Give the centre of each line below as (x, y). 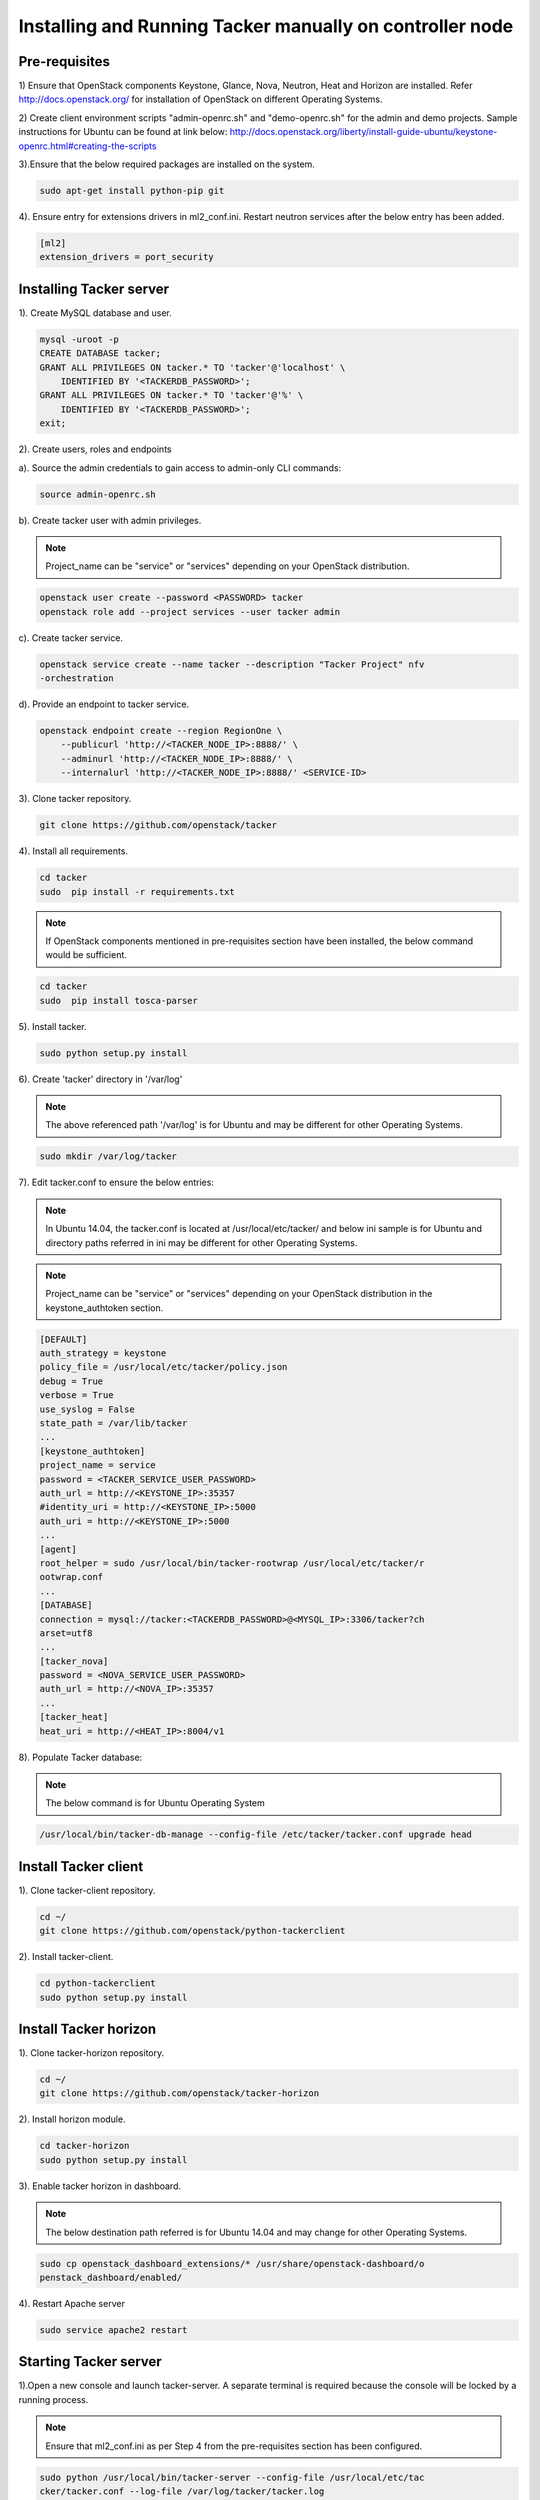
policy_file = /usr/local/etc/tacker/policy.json (163, 1367)
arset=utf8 (66, 1633)
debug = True (71, 1381)
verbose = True (76, 1395)
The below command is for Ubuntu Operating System (155, 1803)
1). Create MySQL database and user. (95, 312)
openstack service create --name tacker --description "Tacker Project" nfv (232, 664)
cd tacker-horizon (84, 2146)
